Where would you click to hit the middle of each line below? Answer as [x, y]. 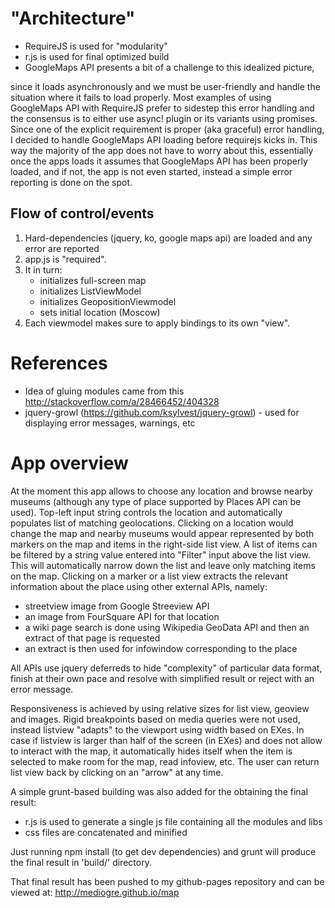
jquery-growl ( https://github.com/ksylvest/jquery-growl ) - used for [162, 412]
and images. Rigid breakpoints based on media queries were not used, [155, 719]
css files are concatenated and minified [106, 832]
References [59, 363]
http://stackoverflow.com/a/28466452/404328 [122, 401]
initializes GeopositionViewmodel [108, 301]
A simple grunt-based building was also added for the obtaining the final [159, 791]
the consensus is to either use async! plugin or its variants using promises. [164, 118]
